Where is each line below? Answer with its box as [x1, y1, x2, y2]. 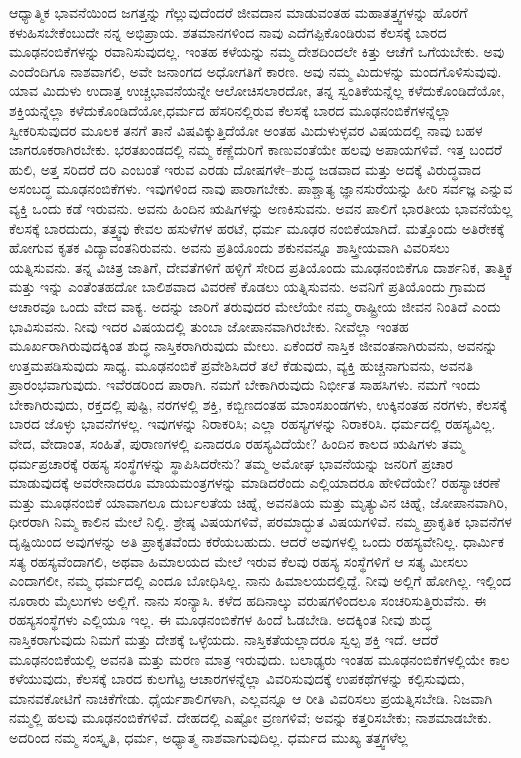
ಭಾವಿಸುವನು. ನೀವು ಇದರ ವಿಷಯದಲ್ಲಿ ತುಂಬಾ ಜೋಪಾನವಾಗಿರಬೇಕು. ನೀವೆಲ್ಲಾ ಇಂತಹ [9, 315, 409, 336]
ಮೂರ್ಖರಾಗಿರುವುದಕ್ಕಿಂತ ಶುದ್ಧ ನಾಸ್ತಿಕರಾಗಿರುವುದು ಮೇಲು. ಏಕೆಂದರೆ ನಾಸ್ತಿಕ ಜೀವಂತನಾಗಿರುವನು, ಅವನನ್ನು [9, 335, 498, 356]
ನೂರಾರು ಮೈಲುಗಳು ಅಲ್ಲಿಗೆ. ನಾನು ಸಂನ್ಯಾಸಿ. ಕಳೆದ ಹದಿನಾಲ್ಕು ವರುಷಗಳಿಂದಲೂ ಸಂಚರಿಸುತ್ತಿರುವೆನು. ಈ [9, 589, 487, 610]
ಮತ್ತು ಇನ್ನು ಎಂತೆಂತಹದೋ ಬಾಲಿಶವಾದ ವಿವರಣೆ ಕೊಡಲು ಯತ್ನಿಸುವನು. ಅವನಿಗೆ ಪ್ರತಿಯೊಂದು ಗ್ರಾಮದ [9, 276, 486, 297]
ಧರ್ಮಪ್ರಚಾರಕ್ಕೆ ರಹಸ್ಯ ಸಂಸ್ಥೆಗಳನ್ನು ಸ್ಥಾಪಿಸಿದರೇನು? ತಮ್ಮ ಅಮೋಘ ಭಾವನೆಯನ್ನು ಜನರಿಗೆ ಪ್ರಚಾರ [9, 452, 453, 473]
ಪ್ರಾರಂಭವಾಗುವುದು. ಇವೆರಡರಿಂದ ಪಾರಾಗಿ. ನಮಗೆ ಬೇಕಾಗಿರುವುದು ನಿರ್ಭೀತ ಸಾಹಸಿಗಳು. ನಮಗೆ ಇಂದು [9, 374, 481, 395]
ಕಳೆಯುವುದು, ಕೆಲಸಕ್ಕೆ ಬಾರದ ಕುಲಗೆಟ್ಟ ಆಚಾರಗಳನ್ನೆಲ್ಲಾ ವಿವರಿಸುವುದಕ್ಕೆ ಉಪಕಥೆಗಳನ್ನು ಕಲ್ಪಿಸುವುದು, [9, 668, 465, 689]
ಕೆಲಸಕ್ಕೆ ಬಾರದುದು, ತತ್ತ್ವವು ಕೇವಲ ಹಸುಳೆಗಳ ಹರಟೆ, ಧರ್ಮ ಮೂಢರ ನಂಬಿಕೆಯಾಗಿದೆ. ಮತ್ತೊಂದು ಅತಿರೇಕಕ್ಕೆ [9, 217, 505, 238]
